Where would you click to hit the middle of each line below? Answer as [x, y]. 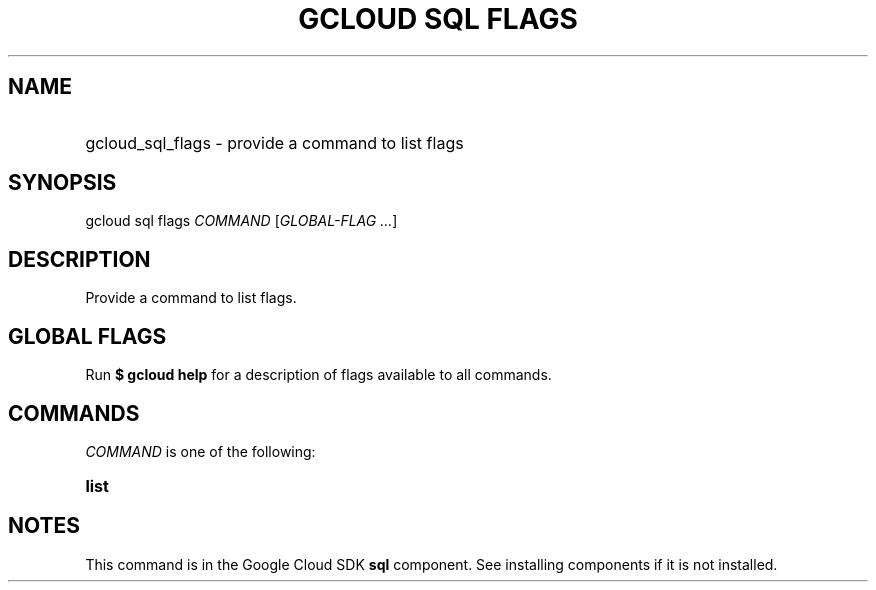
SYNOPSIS [62, 183]
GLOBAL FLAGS [87, 336]
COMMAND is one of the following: [200, 451]
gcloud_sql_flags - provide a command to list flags [274, 142]
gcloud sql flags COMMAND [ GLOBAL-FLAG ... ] [241, 221]
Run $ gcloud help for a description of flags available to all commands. [318, 375]
